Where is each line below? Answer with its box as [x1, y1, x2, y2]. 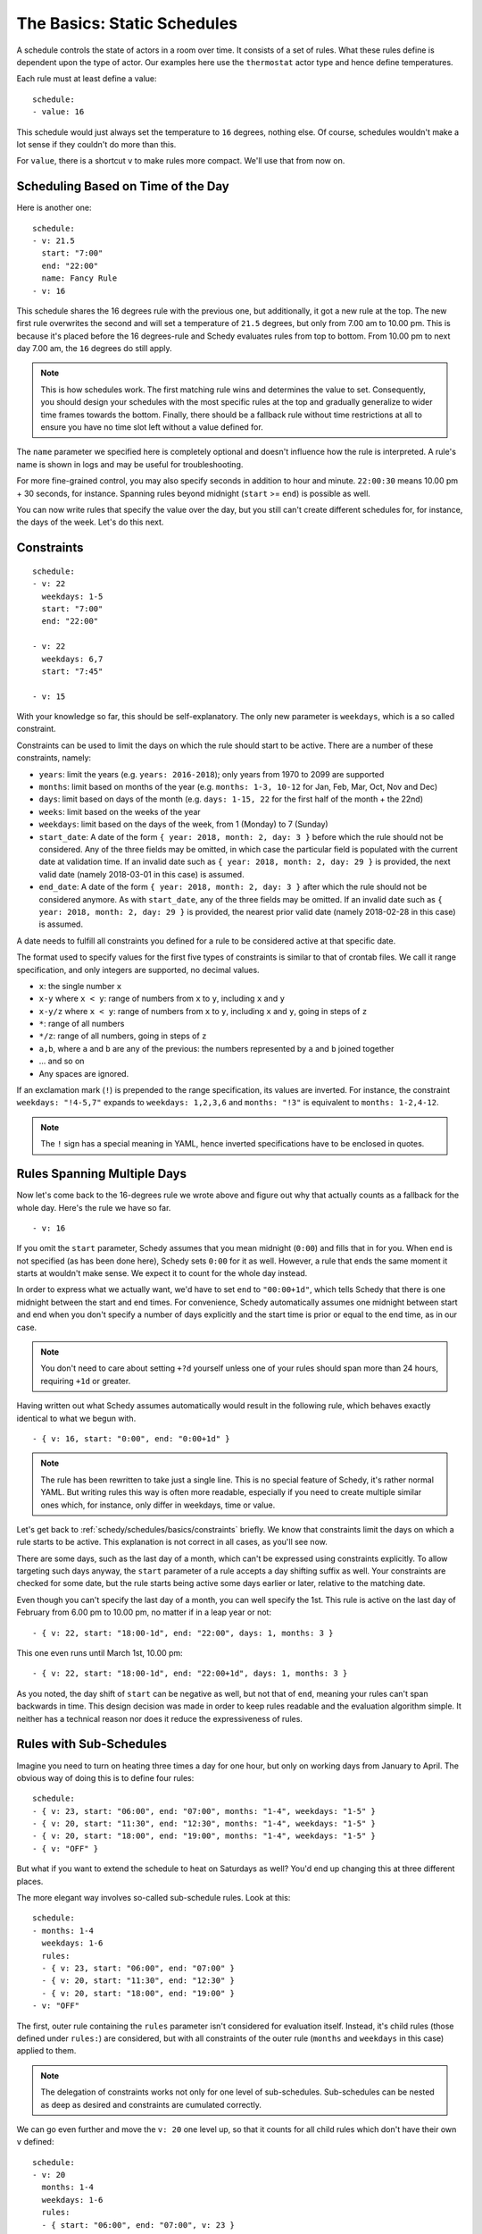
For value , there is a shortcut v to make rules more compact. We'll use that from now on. [16, 155, 345, 166]
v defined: [16, 2137, 54, 2147]
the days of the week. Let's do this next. [16, 517, 164, 527]
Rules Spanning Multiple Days [16, 1166, 187, 1181]
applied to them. [16, 2045, 77, 2056]
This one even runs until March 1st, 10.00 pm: [16, 1648, 183, 1659]
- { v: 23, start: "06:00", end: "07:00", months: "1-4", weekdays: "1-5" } [32, 1806, 377, 1816]
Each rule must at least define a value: [16, 73, 157, 84]
